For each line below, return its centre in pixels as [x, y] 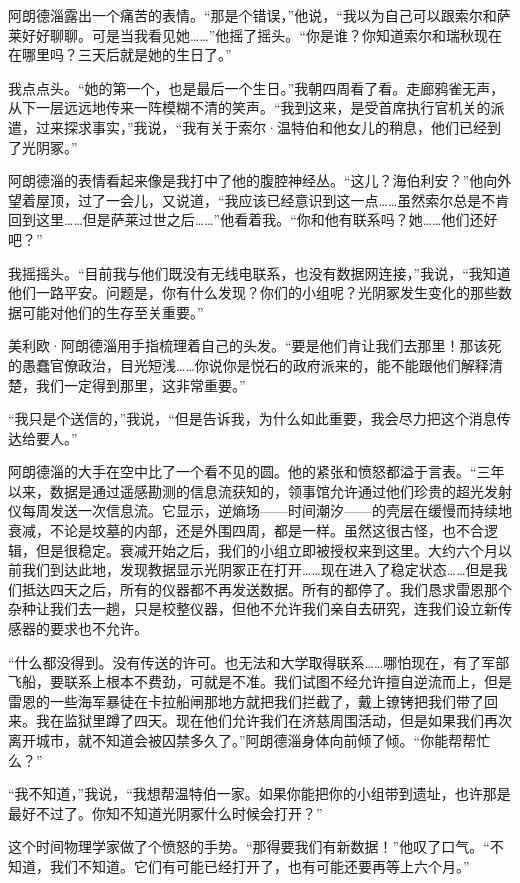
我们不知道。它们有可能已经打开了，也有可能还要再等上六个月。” [259, 865]
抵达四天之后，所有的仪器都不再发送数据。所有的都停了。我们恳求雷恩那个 [266, 588]
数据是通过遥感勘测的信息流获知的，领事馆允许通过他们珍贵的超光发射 [280, 490]
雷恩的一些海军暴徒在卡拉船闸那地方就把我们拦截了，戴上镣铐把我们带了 [246, 700]
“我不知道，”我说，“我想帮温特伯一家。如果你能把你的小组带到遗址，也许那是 [259, 793]
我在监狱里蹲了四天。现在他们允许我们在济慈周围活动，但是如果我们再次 [273, 720]
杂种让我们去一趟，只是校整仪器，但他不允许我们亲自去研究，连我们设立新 [253, 608]
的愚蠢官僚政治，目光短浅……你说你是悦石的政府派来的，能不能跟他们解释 [248, 364]
